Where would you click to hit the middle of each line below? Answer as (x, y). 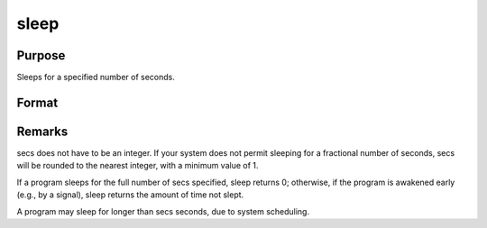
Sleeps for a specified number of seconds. (96, 78)
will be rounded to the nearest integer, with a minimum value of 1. (138, 166)
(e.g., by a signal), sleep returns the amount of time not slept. (130, 195)
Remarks (42, 131)
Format (37, 102)
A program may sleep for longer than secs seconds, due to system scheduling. (163, 211)
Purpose (41, 55)
